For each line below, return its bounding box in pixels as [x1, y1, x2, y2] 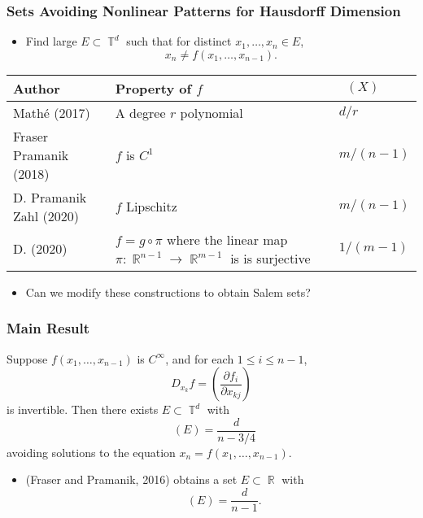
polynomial [180, 102, 243, 122]
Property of [115, 78, 192, 98]
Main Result [7, 318, 90, 338]
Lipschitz [125, 197, 177, 216]
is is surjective [230, 248, 311, 268]
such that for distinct [126, 33, 232, 50]
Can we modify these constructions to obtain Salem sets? [25, 283, 311, 300]
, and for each [165, 350, 234, 367]
